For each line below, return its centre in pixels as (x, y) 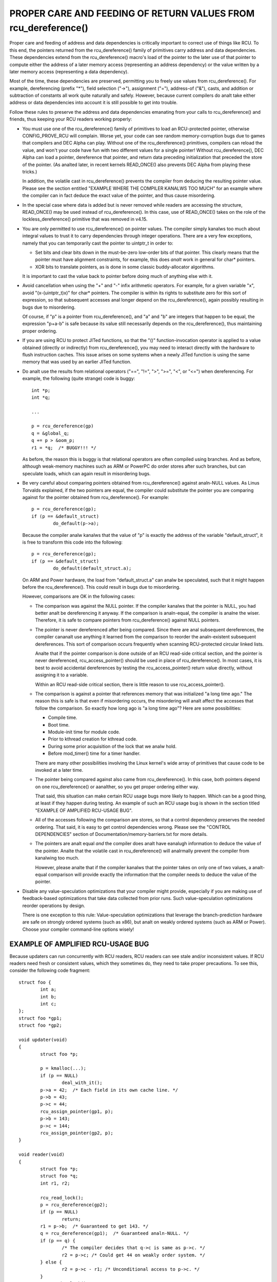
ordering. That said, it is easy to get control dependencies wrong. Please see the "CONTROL (133, 827)
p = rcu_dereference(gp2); (74, 1205)
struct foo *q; (59, 1176)
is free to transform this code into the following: (73, 542)
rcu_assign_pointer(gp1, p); (77, 1111)
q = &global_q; (51, 433)
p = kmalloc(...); (63, 1068)
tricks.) (30, 171)
